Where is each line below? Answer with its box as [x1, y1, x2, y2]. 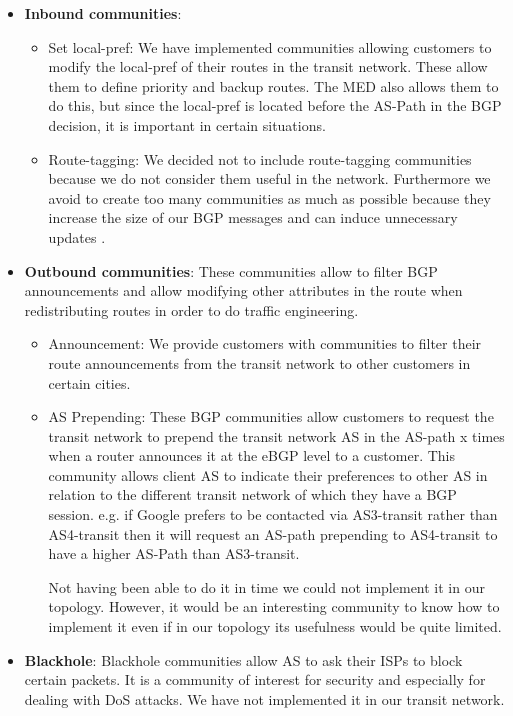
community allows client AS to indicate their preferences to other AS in [48, 464, 488, 485]
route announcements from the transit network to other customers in [48, 352, 471, 373]
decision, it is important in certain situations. [48, 114, 326, 135]
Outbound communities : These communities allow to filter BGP [24, 260, 438, 281]
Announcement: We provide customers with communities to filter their [48, 333, 482, 354]
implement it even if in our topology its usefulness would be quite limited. [48, 616, 502, 637]
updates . [48, 226, 106, 247]
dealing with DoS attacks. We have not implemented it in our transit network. [24, 688, 505, 709]
